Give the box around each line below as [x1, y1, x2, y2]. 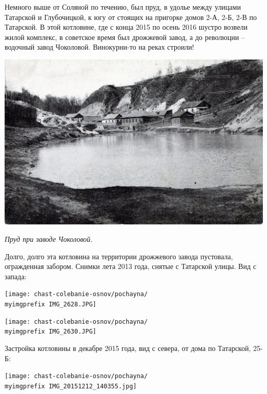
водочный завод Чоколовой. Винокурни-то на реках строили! [5, 42, 194, 52]
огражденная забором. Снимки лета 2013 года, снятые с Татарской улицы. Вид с [5, 261, 256, 272]
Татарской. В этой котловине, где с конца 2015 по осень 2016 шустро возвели [5, 22, 248, 32]
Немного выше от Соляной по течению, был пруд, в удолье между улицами [5, 2, 241, 12]
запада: [5, 271, 27, 281]
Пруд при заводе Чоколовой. [5, 233, 93, 244]
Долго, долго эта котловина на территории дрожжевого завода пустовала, [5, 251, 233, 261]
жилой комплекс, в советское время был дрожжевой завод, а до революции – [5, 31, 245, 42]
